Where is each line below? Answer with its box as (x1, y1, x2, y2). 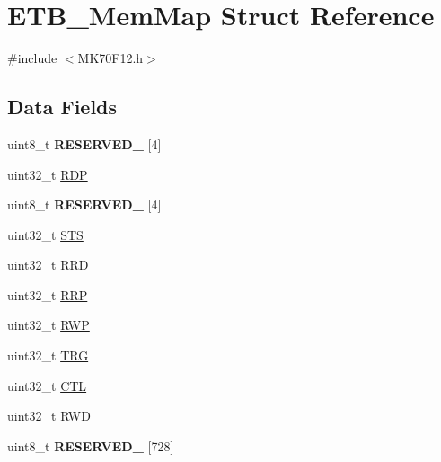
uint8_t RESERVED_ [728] (7, 436, 174, 455)
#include (7, 49, 57, 67)
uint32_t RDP (7, 164, 88, 183)
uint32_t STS (7, 225, 84, 244)
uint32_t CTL (7, 376, 87, 395)
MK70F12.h (77, 49, 144, 67)
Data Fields (7, 93, 118, 120)
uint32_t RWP (7, 315, 90, 334)
